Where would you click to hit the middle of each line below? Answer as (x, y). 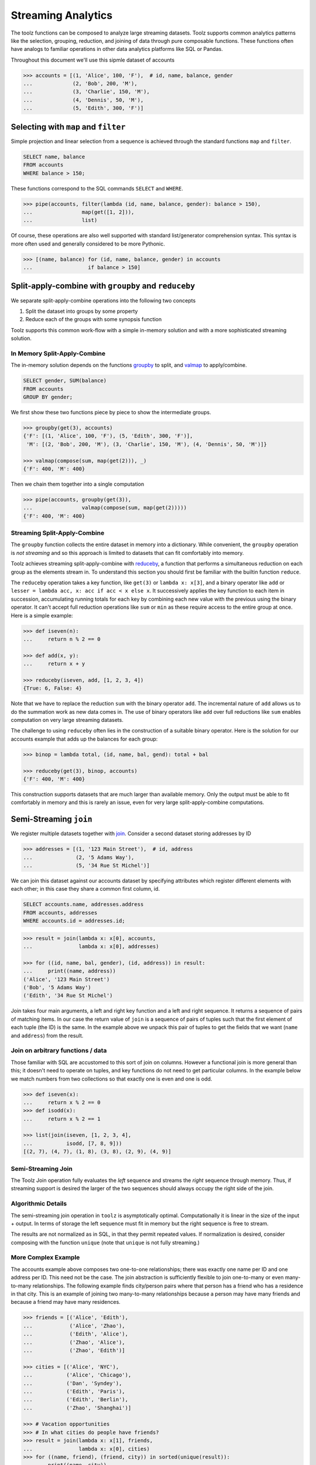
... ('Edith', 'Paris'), (74, 1391)
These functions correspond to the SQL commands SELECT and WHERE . (97, 188)
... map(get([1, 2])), (79, 212)
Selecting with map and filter (68, 127)
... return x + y (54, 664)
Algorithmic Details (39, 1204)
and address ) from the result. (47, 1035)
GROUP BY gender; (48, 397)
